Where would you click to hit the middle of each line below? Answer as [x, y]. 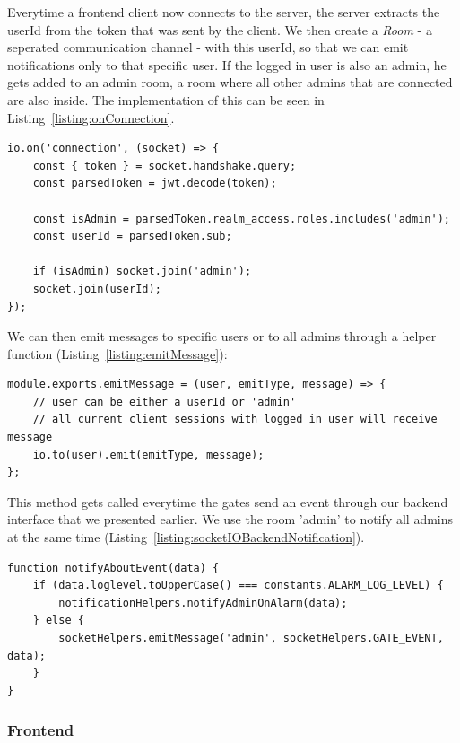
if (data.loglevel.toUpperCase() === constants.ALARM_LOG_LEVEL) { [238, 586]
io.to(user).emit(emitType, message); [148, 455]
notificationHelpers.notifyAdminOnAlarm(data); [203, 603]
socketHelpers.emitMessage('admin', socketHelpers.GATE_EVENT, [251, 638]
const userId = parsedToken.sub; [132, 236]
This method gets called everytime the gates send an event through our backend [228, 501]
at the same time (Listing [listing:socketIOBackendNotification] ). [186, 537]
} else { [58, 621]
